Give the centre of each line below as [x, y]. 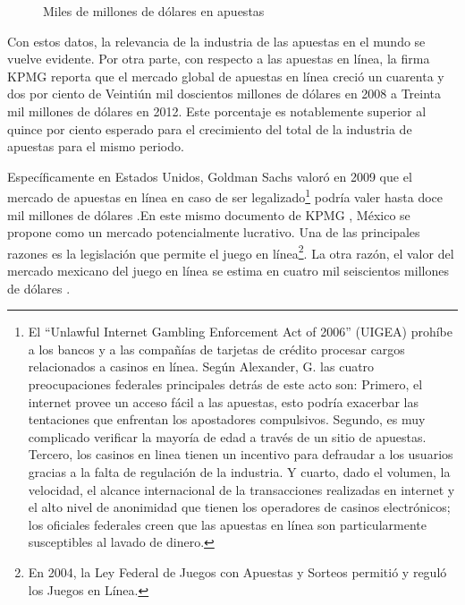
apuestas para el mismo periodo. [96, 146]
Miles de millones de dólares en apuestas [154, 11]
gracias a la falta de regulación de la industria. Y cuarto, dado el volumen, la [239, 471]
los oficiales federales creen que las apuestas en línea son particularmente [227, 524]
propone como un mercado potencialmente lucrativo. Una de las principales [214, 232]
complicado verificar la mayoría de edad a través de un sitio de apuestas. [227, 436]
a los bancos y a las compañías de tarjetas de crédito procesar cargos [216, 349]
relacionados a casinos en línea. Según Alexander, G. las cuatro [201, 366]
